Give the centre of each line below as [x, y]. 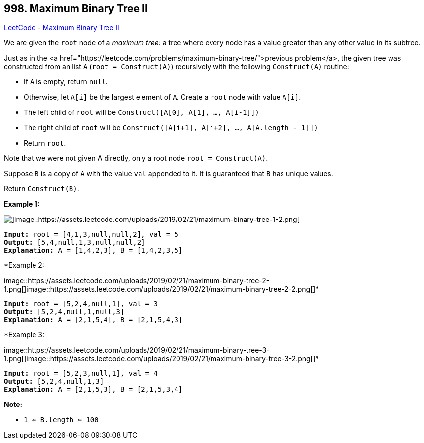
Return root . [45, 143]
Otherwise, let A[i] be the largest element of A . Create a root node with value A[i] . [162, 97]
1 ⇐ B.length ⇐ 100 [61, 420]
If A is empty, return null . [66, 82]
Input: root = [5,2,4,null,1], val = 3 [81, 304]
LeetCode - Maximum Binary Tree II [62, 28]
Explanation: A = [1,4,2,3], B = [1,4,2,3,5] [93, 250]
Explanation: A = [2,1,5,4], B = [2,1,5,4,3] [93, 320]
